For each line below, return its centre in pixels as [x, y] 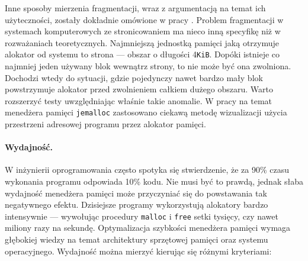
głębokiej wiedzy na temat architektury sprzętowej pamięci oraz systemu [137, 239]
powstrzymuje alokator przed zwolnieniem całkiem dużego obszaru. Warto [139, 89]
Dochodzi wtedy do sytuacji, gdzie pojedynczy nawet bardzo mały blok [134, 77]
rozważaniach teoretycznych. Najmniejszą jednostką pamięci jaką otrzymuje [142, 42]
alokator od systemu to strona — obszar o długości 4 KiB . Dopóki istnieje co [142, 54]
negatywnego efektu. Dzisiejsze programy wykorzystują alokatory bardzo [137, 204]
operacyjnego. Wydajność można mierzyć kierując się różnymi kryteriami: [138, 251]
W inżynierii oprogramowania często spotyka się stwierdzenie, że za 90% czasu [147, 170]
